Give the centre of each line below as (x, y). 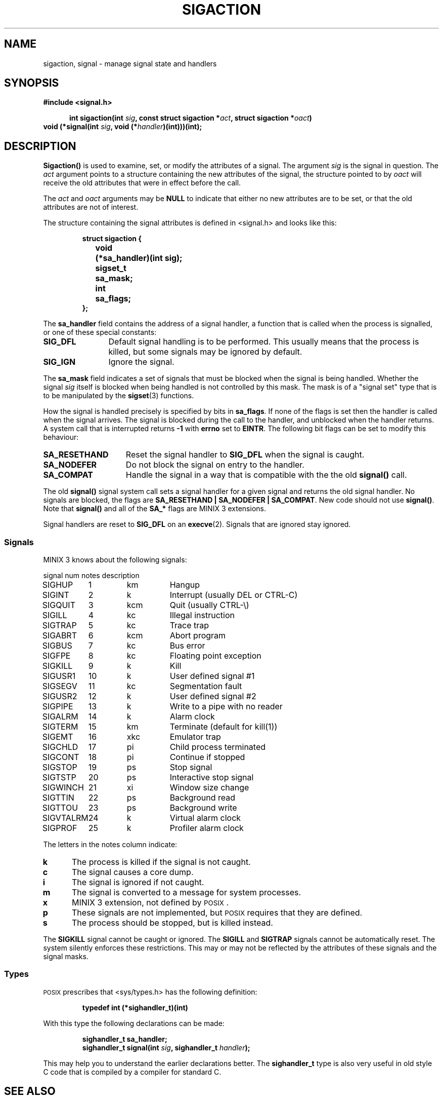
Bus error (187, 646)
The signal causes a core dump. (133, 872)
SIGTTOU (60, 808)
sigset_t (111, 268)
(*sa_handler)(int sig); (139, 258)
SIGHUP (58, 585)
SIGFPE (56, 656)
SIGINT (56, 595)
